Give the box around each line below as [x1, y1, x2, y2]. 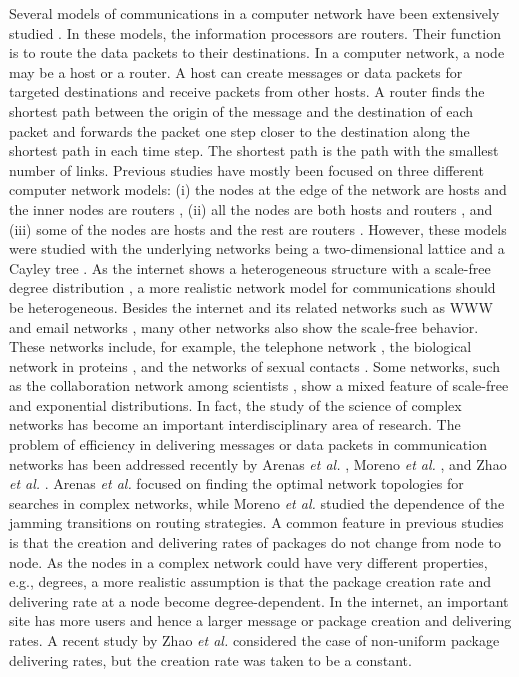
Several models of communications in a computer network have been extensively [9, 3, 500, 23]
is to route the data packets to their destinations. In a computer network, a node [9, 42, 505, 63]
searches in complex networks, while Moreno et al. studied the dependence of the [9, 492, 505, 513]
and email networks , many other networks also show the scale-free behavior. [9, 316, 479, 337]
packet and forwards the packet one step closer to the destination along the [9, 120, 470, 141]
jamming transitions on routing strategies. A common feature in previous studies [9, 512, 504, 533]
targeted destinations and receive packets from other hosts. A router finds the [9, 81, 485, 102]
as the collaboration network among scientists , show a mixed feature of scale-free [9, 375, 509, 396]
